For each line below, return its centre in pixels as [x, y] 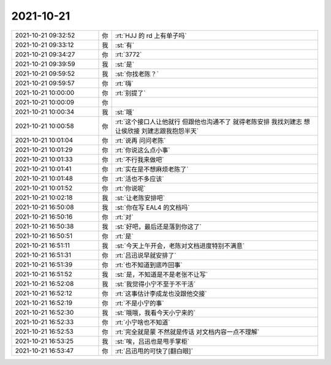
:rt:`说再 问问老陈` [140, 140]
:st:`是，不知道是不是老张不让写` [162, 274]
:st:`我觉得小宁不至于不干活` [155, 284]
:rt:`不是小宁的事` [139, 303]
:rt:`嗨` [124, 83]
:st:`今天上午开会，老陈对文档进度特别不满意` [180, 246]
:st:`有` [125, 45]
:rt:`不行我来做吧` [139, 159]
